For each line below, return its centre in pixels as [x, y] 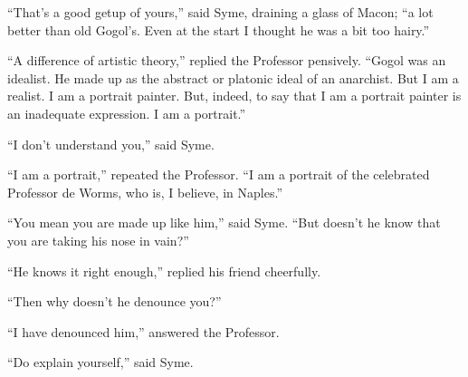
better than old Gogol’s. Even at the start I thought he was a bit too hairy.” [219, 29]
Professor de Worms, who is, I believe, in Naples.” [145, 192]
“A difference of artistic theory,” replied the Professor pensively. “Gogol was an [227, 60]
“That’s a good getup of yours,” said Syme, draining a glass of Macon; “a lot [220, 12]
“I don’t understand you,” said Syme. [111, 144]
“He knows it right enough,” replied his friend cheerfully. [164, 271]
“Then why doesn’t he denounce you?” [115, 301]
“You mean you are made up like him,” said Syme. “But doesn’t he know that [224, 222]
